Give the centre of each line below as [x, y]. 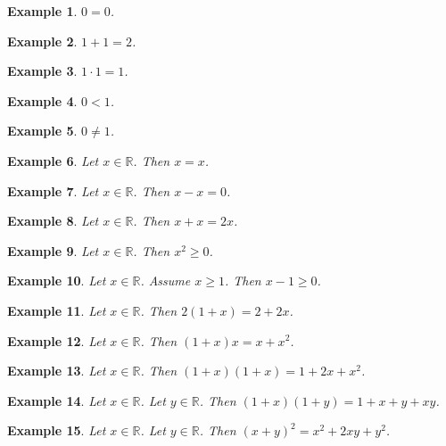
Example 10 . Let [57, 281]
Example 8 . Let [53, 221]
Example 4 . [42, 100]
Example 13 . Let [57, 371]
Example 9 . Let [53, 250]
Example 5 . [42, 131]
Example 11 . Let [57, 310]
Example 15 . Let [57, 430]
